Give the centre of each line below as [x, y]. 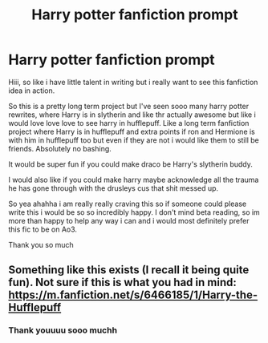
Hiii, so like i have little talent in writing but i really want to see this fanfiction [133, 82]
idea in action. [32, 91]
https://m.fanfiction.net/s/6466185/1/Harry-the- [133, 295]
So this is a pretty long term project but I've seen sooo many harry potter [129, 106]
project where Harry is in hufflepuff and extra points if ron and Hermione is [132, 131]
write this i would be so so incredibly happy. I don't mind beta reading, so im [134, 212]
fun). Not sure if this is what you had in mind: [122, 282]
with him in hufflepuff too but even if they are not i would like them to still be [134, 140]
